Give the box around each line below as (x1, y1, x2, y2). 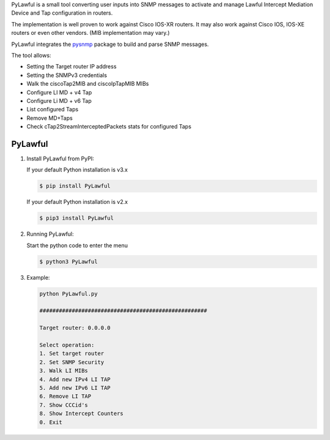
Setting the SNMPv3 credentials (26, 71, 107, 79)
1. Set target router (39, 350, 105, 357)
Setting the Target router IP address (26, 63, 117, 70)
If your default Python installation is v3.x (26, 166, 128, 174)
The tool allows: (11, 51, 51, 59)
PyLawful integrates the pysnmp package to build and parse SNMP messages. (11, 40, 209, 48)
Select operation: (39, 341, 95, 348)
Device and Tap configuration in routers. (11, 9, 113, 17)
